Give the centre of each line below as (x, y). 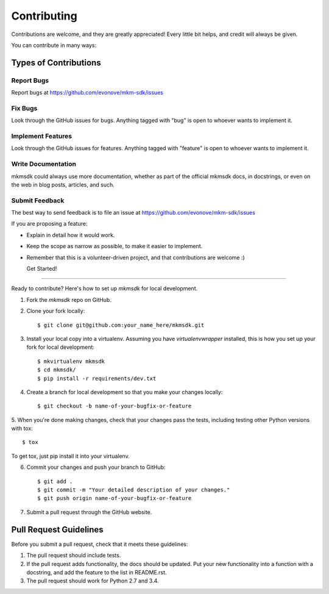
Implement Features (42, 136)
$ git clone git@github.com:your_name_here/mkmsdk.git (121, 325)
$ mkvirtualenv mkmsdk (71, 361)
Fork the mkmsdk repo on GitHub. (69, 299)
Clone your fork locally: (56, 311)
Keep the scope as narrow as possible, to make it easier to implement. (115, 246)
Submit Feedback (38, 200)
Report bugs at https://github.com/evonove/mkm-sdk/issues (87, 93)
